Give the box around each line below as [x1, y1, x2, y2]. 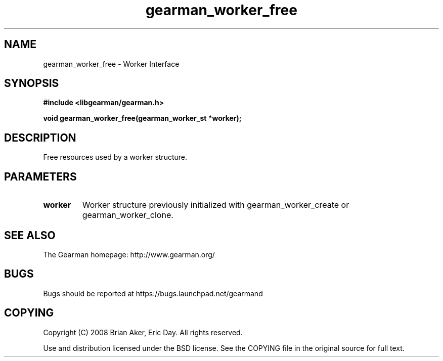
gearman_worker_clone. [82, 210, 173, 220]
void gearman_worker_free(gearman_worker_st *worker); [43, 114, 242, 123]
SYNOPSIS [4, 77, 59, 90]
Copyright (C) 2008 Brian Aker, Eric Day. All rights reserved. [43, 328, 243, 337]
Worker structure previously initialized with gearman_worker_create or [82, 200, 349, 210]
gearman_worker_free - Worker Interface [43, 59, 180, 68]
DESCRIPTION [4, 131, 76, 144]
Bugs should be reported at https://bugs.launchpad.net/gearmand [43, 289, 263, 298]
